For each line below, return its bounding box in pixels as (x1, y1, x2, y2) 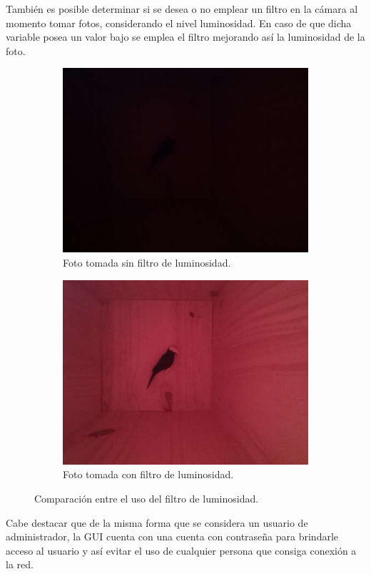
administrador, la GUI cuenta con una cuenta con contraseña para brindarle (6, 529, 339, 544)
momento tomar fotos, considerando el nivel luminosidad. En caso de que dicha (6, 15, 352, 30)
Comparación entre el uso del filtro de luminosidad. (34, 490, 259, 505)
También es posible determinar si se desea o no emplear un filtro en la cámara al (6, 1, 358, 16)
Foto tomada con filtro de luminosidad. (63, 467, 234, 482)
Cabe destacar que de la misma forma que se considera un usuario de (6, 515, 308, 530)
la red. (6, 557, 34, 572)
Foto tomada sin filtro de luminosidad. (63, 254, 231, 269)
